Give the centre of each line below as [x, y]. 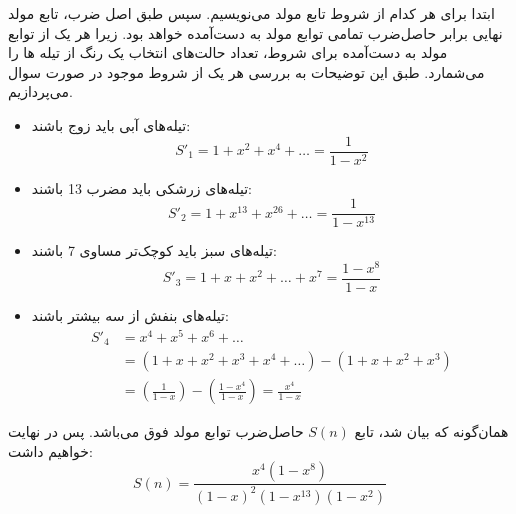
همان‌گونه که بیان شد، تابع [431, 431]
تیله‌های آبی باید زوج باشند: [111, 124]
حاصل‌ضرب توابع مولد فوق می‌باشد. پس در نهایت [156, 431]
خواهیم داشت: [50, 450]
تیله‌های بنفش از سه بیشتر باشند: [130, 315]
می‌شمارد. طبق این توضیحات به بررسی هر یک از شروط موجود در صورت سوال [246, 71]
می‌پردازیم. [40, 91]
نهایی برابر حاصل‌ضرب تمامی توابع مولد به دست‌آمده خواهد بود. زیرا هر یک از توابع [255, 32]
